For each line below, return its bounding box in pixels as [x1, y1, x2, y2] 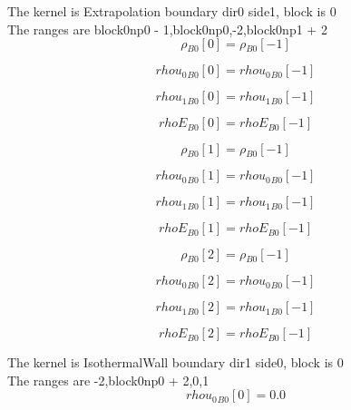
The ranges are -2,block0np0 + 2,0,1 [7, 370, 210, 389]
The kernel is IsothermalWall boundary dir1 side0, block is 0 [7, 353, 344, 372]
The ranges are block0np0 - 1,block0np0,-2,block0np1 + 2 [7, 19, 327, 38]
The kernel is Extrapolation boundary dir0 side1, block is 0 [7, 2, 336, 20]
